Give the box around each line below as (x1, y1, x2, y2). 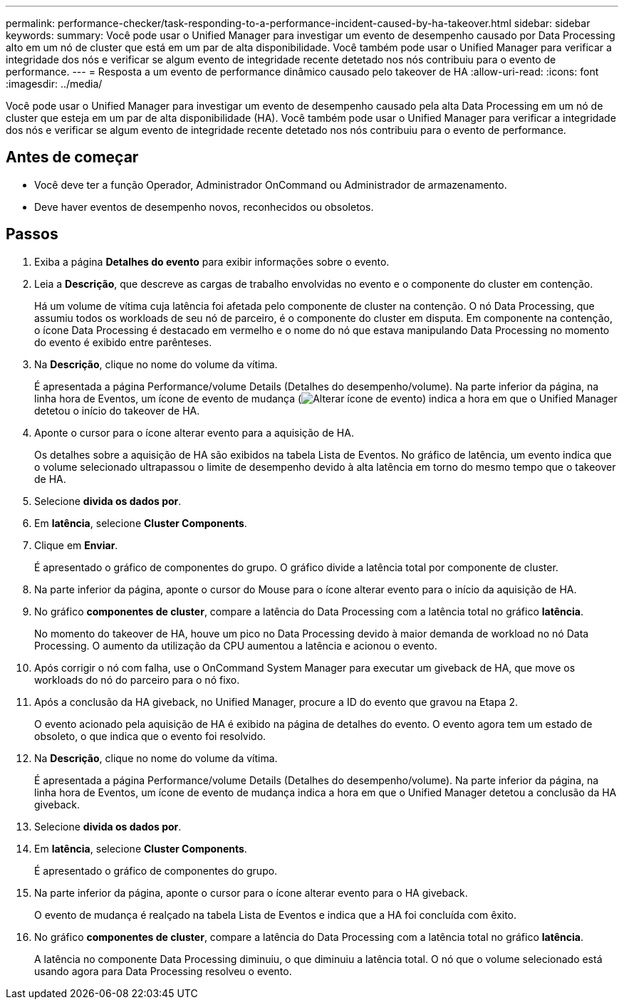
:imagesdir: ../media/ (6, 78, 103, 90)
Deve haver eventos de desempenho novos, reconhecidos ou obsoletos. (34, 200, 374, 213)
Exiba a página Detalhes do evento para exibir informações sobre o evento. (34, 255, 390, 268)
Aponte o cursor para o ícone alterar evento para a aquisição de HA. (34, 426, 354, 439)
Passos (6, 225, 58, 244)
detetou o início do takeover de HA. (34, 404, 200, 417)
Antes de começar (6, 148, 139, 167)
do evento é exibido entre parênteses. (34, 335, 212, 348)
